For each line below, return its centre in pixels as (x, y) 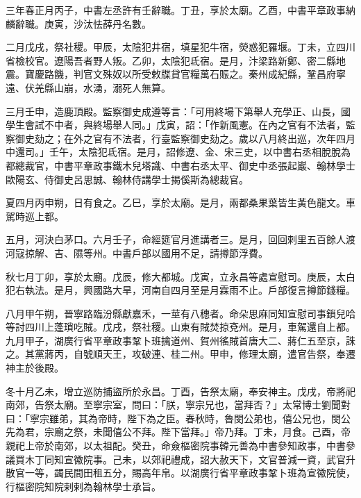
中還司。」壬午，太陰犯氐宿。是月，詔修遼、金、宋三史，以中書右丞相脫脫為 (178, 152)
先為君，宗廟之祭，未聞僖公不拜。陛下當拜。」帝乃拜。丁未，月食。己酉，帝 (178, 432)
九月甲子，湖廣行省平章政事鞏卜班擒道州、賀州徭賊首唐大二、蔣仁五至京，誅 (180, 340)
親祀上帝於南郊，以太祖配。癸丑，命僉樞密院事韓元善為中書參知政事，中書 (176, 446)
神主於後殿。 (35, 368)
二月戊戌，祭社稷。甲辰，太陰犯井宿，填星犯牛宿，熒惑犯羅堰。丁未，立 (171, 47)
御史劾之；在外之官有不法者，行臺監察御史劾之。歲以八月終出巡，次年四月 (185, 138)
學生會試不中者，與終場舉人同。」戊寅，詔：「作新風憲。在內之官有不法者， (176, 125)
